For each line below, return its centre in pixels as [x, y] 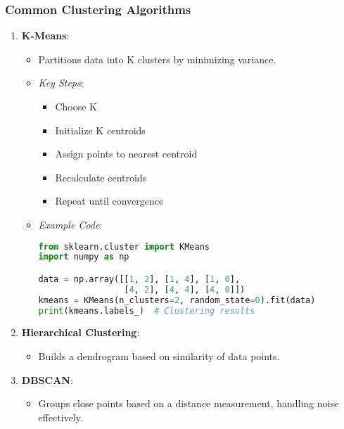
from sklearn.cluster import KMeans [124, 246]
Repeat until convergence [109, 201]
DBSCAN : [47, 379]
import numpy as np [84, 257]
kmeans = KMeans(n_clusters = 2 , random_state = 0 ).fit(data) [177, 300]
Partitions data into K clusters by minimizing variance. [157, 59]
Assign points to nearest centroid [126, 154]
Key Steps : [61, 83]
